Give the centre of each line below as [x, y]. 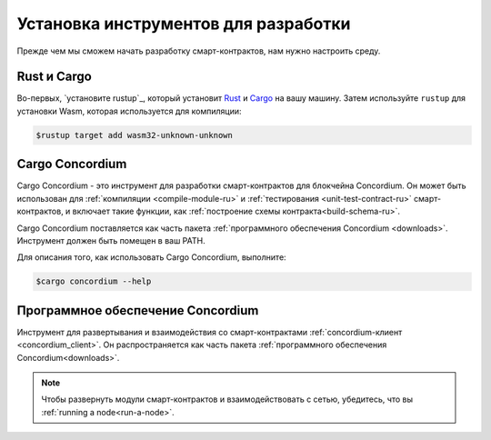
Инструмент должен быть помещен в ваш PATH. [111, 240]
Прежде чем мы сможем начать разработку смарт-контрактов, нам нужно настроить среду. [199, 51]
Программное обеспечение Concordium [138, 310]
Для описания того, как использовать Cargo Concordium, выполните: [151, 257]
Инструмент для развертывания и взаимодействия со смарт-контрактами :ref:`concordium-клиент [210, 332]
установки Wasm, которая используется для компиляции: [129, 111]
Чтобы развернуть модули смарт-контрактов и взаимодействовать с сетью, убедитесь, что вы [227, 399]
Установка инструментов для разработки [184, 24]
